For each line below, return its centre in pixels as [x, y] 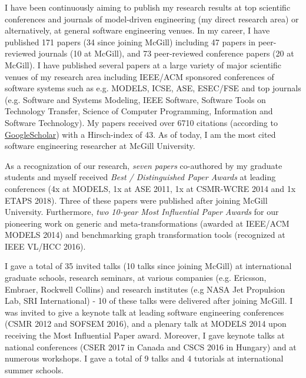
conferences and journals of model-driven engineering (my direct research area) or [152, 19]
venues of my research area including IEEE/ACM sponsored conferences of [139, 76]
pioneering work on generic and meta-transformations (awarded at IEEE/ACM [147, 223]
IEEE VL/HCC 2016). [45, 246]
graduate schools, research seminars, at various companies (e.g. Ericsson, [136, 278]
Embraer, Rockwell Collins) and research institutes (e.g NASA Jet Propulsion [145, 289]
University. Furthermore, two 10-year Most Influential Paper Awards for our [142, 212]
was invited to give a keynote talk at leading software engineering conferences [144, 312]
